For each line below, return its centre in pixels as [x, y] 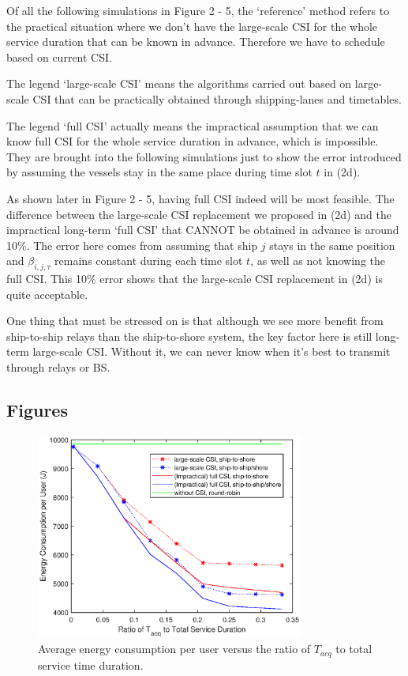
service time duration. [91, 665]
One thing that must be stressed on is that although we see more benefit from [195, 321]
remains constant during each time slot [149, 261]
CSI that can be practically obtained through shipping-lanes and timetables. [217, 98]
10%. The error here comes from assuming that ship [132, 245]
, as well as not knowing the [318, 261]
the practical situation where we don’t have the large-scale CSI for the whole [192, 26]
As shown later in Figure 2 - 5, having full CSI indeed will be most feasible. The [200, 198]
